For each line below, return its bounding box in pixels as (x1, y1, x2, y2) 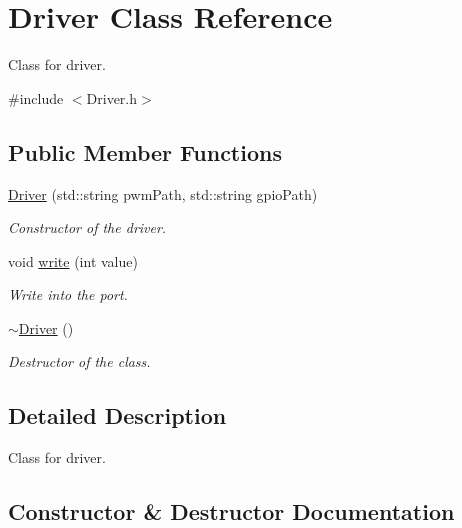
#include (8, 87, 64, 108)
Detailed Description (8, 400, 227, 431)
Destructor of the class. (8, 351, 151, 372)
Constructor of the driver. (8, 217, 167, 238)
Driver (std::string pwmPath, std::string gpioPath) (8, 183, 318, 204)
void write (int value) (8, 250, 138, 271)
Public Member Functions (8, 136, 282, 167)
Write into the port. (8, 284, 128, 305)
